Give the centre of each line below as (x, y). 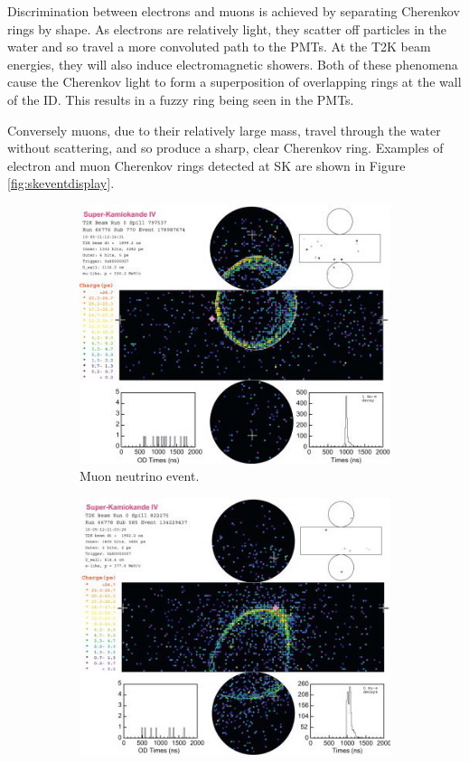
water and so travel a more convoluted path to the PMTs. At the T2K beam (219, 47)
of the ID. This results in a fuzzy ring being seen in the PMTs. (181, 99)
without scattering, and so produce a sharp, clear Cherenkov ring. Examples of (225, 148)
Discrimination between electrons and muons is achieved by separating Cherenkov (234, 11)
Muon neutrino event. (140, 476)
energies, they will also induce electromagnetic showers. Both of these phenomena (233, 64)
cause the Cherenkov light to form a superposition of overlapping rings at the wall (234, 82)
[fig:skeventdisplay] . (61, 183)
